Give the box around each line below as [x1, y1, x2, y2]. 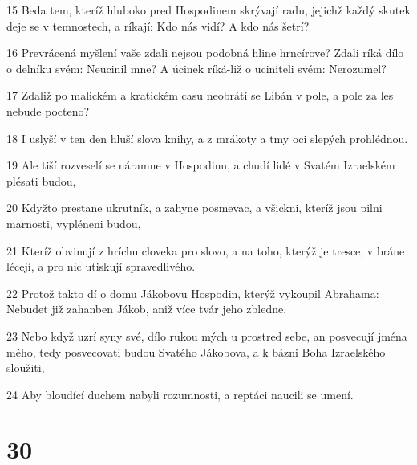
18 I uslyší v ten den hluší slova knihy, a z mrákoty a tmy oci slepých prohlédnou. [6, 129, 408, 146]
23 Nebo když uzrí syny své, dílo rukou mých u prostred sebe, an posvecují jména [6, 327, 407, 344]
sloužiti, [6, 359, 45, 376]
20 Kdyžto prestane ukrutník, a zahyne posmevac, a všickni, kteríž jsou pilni [6, 199, 383, 216]
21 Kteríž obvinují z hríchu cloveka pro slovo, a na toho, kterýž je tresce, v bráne [6, 242, 405, 259]
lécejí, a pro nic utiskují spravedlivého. [6, 258, 196, 275]
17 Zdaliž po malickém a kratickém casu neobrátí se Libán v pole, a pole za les [6, 87, 394, 104]
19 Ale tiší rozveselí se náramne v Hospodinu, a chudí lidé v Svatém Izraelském [6, 157, 395, 173]
